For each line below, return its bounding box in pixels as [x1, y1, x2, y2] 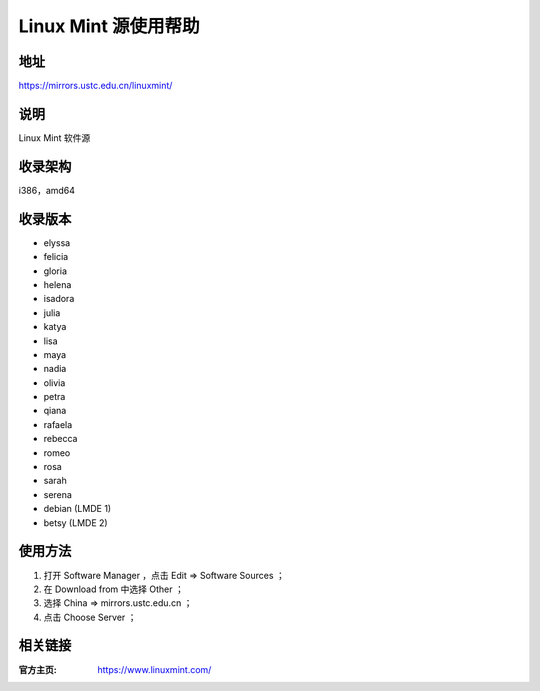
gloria [43, 265, 68, 277]
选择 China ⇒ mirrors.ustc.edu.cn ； [43, 597, 193, 609]
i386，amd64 [18, 184, 75, 196]
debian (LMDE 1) [43, 503, 112, 515]
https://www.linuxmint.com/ [97, 663, 212, 675]
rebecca [43, 433, 78, 445]
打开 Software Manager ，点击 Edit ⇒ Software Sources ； [43, 569, 285, 581]
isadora [43, 293, 75, 305]
